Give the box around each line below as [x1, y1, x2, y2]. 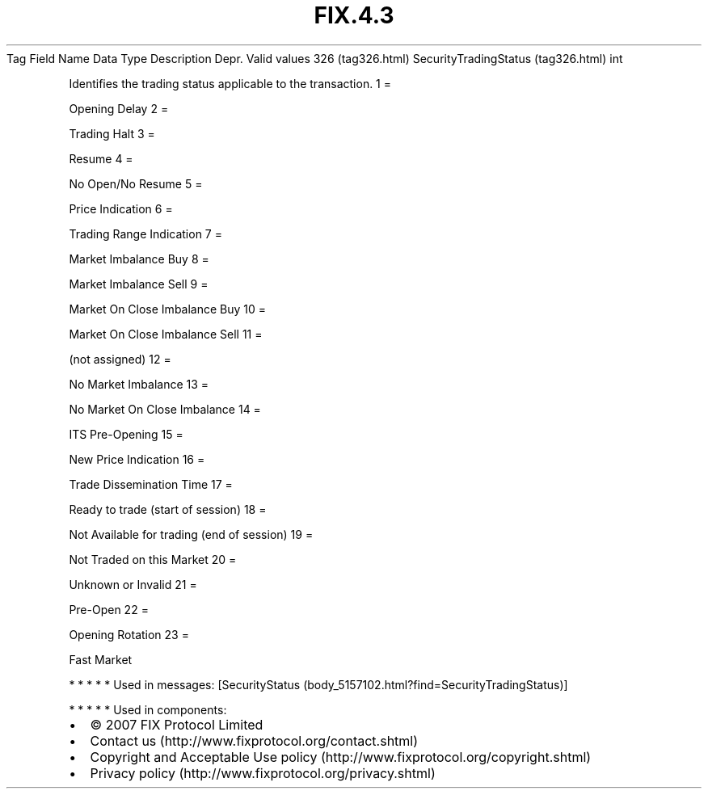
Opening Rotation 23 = [69, 627, 189, 641]
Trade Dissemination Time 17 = [69, 477, 233, 491]
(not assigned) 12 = [69, 351, 171, 366]
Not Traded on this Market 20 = [69, 552, 237, 566]
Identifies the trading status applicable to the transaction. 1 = [69, 76, 392, 90]
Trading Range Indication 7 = [69, 226, 222, 241]
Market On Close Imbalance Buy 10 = [69, 301, 267, 316]
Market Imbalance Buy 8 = [69, 251, 209, 266]
